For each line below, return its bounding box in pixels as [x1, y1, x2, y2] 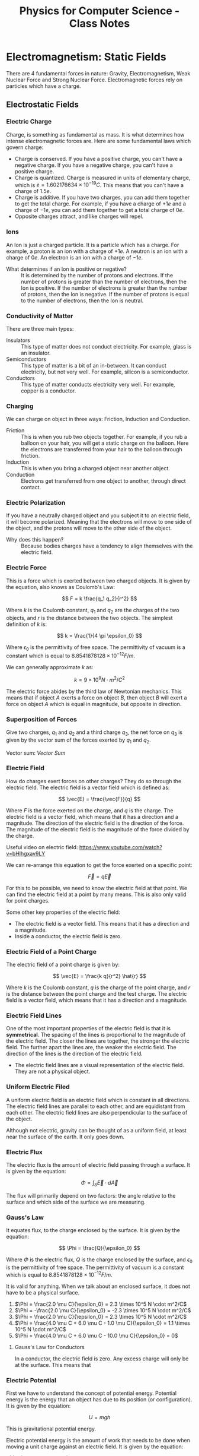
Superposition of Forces [6, 715, 77, 723]
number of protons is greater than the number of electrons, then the [21, 278, 187, 285]
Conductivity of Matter [6, 312, 73, 320]
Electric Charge [6, 118, 52, 126]
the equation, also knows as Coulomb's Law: [6, 583, 115, 590]
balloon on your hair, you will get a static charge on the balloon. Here [21, 439, 189, 447]
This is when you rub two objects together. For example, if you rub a [21, 433, 188, 441]
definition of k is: [6, 621, 47, 628]
